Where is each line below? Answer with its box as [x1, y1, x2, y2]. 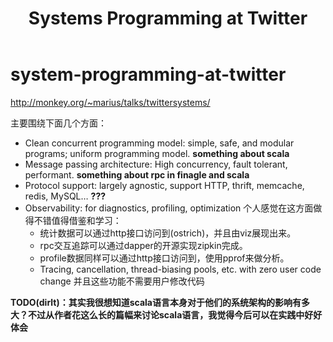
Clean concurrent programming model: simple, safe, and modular [24, 137, 295, 149]
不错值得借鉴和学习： [33, 214, 122, 226]
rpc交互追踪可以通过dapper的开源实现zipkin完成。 [39, 239, 248, 251]
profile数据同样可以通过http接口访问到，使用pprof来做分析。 [39, 252, 290, 264]
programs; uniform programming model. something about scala [24, 147, 290, 159]
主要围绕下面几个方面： [10, 117, 107, 129]
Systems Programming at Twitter [28, 7, 308, 30]
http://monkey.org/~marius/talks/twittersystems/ [10, 96, 211, 108]
